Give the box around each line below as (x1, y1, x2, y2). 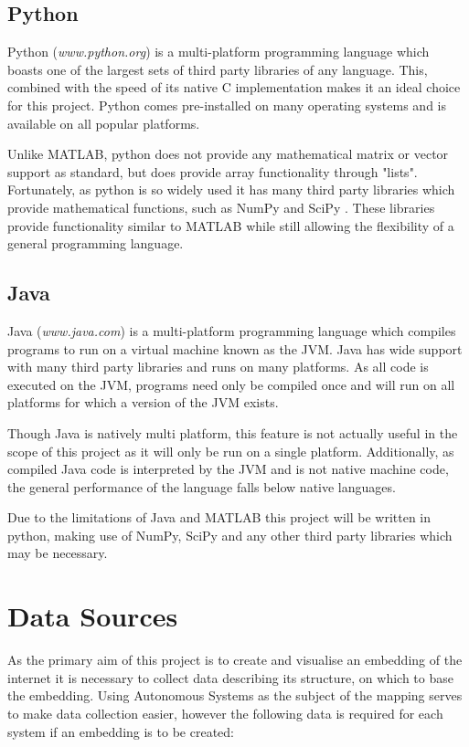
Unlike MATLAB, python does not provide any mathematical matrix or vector (7, 144, 449, 163)
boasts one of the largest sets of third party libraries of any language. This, (7, 59, 428, 79)
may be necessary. (7, 543, 108, 563)
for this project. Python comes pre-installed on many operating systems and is (7, 95, 447, 114)
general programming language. (7, 234, 184, 253)
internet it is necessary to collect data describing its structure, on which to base (7, 668, 453, 687)
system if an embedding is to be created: (7, 721, 234, 741)
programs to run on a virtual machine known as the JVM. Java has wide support (7, 339, 463, 358)
